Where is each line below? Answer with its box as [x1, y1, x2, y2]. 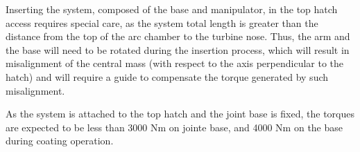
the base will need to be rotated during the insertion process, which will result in [6, 42, 350, 57]
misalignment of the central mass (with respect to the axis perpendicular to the [6, 56, 344, 70]
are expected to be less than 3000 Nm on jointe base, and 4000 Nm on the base [6, 120, 343, 134]
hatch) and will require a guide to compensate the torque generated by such [6, 69, 329, 84]
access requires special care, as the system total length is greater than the [6, 15, 318, 30]
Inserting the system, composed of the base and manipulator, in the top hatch [6, 2, 338, 16]
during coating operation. [6, 133, 114, 148]
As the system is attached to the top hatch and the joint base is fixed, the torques [6, 106, 354, 121]
